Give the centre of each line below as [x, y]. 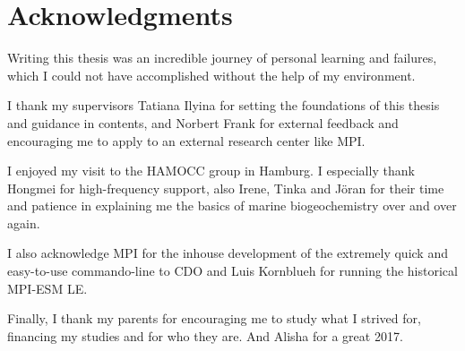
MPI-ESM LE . [47, 288]
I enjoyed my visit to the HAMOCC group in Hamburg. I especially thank [211, 171]
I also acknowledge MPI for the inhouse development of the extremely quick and [228, 253]
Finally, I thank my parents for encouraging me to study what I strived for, [214, 318]
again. [24, 223]
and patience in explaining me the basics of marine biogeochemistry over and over [232, 205]
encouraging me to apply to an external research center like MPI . [186, 140]
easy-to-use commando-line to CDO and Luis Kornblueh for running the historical [232, 271]
